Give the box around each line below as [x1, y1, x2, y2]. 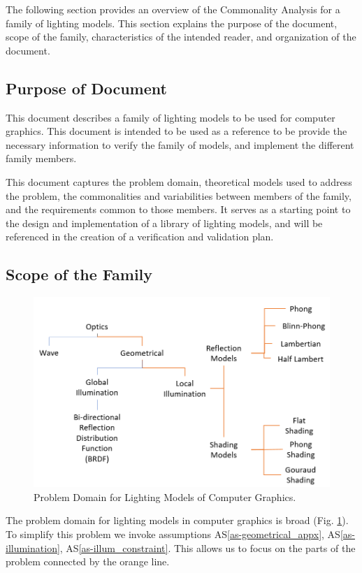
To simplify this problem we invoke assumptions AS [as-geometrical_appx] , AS [6, 527, 340, 541]
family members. [6, 151, 77, 166]
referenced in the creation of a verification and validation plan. [6, 229, 274, 244]
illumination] [6, 540, 60, 555]
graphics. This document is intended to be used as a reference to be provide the [6, 124, 347, 138]
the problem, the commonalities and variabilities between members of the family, [6, 188, 352, 203]
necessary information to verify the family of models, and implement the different [6, 137, 354, 152]
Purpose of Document [6, 77, 167, 99]
